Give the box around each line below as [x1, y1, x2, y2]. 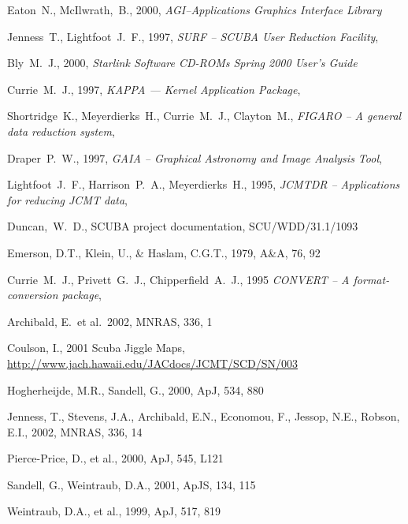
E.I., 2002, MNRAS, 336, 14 [7, 423, 143, 440]
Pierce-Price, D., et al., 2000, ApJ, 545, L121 [7, 450, 224, 466]
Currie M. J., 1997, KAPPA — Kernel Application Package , [7, 80, 301, 97]
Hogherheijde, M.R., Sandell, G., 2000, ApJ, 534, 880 [7, 381, 264, 398]
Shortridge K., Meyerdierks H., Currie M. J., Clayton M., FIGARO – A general [7, 107, 402, 124]
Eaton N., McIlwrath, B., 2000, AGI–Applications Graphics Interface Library [7, 2, 382, 17]
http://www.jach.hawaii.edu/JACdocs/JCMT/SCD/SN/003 [7, 354, 298, 371]
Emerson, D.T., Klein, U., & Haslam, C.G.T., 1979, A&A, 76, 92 [7, 244, 321, 260]
